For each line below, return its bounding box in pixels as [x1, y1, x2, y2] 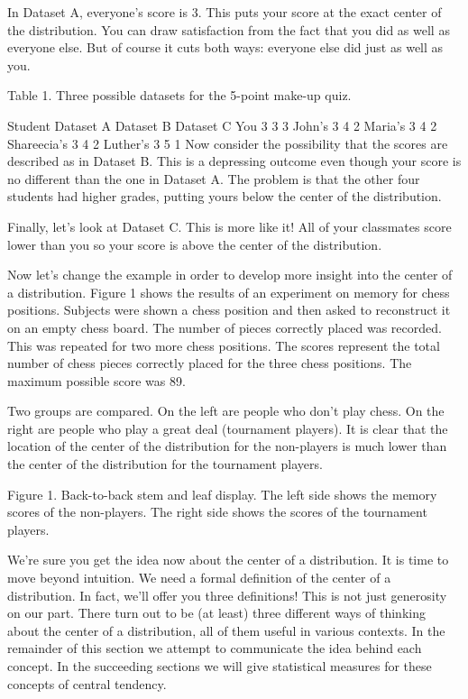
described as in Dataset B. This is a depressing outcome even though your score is [7, 152, 462, 170]
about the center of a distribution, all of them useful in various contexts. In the [7, 621, 445, 639]
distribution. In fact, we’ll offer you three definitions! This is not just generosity [7, 585, 447, 604]
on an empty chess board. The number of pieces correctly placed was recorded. [7, 317, 442, 336]
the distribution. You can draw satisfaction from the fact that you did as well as [7, 20, 450, 39]
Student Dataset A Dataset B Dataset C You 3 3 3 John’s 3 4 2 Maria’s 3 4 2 [7, 115, 437, 134]
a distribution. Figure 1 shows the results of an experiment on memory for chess [7, 282, 450, 301]
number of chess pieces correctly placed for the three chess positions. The [7, 354, 412, 372]
